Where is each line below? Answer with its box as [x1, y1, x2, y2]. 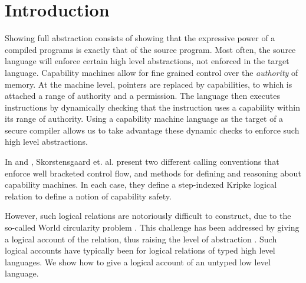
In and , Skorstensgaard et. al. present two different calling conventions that [5, 155, 279, 168]
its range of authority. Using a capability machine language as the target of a [5, 112, 284, 125]
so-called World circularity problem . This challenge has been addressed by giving [5, 221, 300, 234]
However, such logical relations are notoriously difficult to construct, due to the [5, 209, 291, 222]
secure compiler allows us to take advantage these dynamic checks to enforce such [5, 124, 300, 136]
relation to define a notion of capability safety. [5, 189, 172, 202]
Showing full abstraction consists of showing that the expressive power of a [5, 32, 275, 44]
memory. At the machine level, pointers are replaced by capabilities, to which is [5, 78, 292, 90]
